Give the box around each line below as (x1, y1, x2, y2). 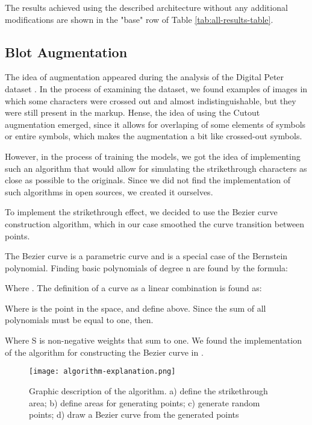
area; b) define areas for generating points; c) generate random (29, 396, 260, 409)
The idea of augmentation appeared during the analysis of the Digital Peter (5, 71, 284, 83)
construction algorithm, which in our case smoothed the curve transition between (5, 217, 305, 230)
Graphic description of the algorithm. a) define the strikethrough (29, 384, 268, 397)
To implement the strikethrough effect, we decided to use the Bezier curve (5, 206, 278, 218)
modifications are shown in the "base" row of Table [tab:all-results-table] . (5, 13, 273, 25)
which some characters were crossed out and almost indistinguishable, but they (5, 94, 296, 107)
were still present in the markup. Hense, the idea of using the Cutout (5, 106, 260, 119)
